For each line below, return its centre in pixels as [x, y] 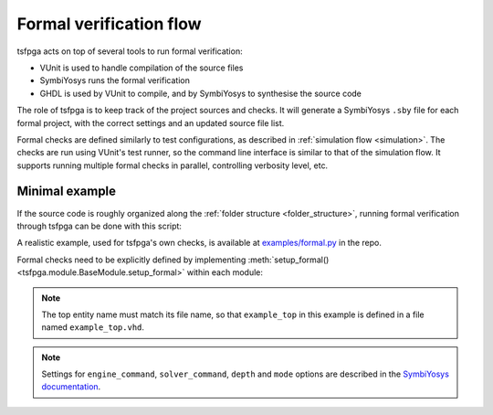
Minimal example [67, 192]
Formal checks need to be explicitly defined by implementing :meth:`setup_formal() [173, 260]
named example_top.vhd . [93, 327]
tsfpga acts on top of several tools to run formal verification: [130, 51]
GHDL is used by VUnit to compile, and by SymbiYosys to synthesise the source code [201, 93]
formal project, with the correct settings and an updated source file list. [151, 122]
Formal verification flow [109, 24]
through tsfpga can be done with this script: [100, 226]
